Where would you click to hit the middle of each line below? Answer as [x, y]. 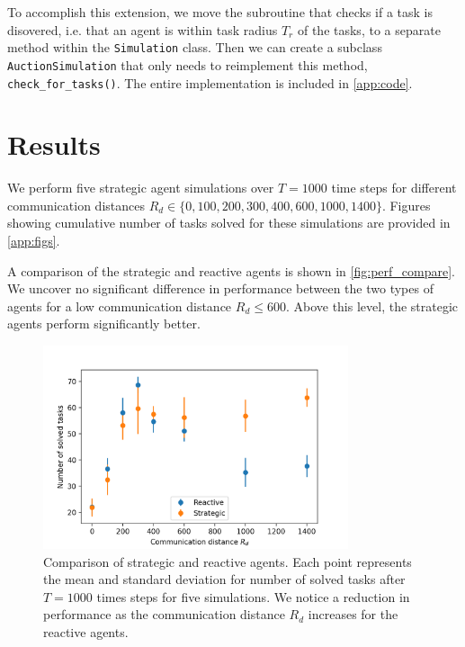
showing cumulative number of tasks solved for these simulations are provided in [229, 223]
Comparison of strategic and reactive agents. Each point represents [228, 561]
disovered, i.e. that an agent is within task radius [143, 29]
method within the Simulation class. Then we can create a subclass [195, 47]
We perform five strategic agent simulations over [141, 188]
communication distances [76, 205]
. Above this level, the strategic [372, 306]
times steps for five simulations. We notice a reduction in [253, 596]
